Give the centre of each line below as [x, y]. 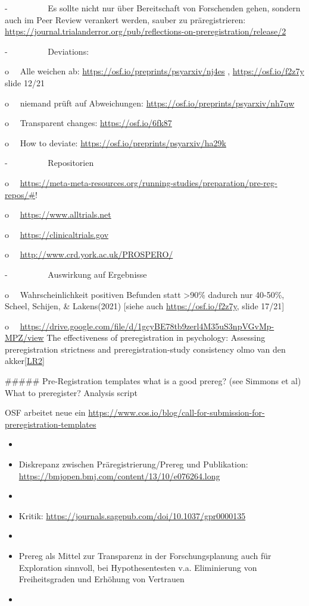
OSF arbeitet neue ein [45, 412]
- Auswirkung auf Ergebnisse [76, 274]
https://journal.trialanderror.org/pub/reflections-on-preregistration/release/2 [146, 31]
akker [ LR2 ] [25, 361]
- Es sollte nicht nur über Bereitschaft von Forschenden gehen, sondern [153, 8]
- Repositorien [49, 163]
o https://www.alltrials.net [58, 214]
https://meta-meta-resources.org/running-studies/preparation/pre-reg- [149, 182]
